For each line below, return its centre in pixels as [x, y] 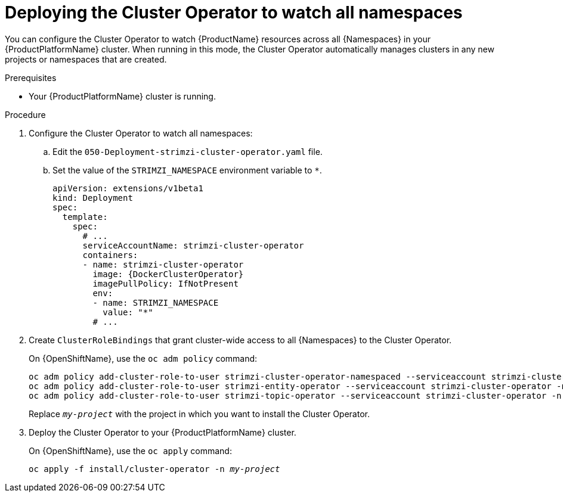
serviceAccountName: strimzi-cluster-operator [193, 245]
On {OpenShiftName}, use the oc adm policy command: [143, 358]
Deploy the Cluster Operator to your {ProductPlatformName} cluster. [163, 432]
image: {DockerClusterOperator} [168, 274]
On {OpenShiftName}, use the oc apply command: [130, 451]
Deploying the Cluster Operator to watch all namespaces [234, 13]
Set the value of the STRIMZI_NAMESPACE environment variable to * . [187, 170]
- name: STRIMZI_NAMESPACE [156, 302]
